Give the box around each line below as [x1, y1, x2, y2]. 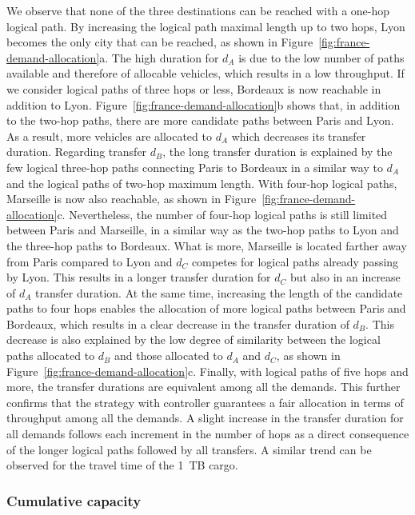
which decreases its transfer [231, 127, 366, 144]
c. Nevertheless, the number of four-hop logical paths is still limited [57, 206, 388, 222]
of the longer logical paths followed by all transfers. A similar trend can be [6, 441, 372, 457]
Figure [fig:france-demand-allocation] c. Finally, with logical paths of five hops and [6, 362, 409, 379]
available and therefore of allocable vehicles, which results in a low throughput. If [6, 65, 405, 82]
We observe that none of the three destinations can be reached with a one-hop [6, 2, 390, 18]
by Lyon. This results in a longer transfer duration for [6, 269, 271, 285]
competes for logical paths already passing [191, 253, 399, 269]
